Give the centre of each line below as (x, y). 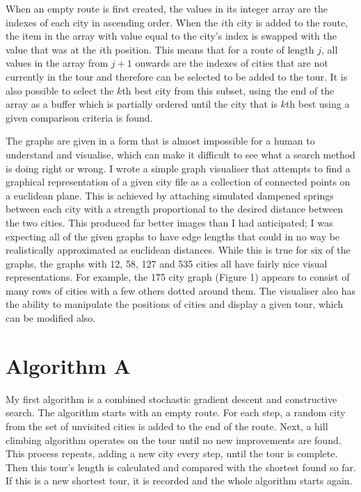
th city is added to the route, (286, 22)
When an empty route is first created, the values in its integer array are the (167, 8)
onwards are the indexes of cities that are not (232, 63)
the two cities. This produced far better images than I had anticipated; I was (169, 222)
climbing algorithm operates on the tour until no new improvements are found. (174, 440)
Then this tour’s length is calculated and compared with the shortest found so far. (181, 467)
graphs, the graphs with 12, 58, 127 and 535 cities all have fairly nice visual (167, 263)
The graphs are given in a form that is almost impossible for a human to (160, 141)
